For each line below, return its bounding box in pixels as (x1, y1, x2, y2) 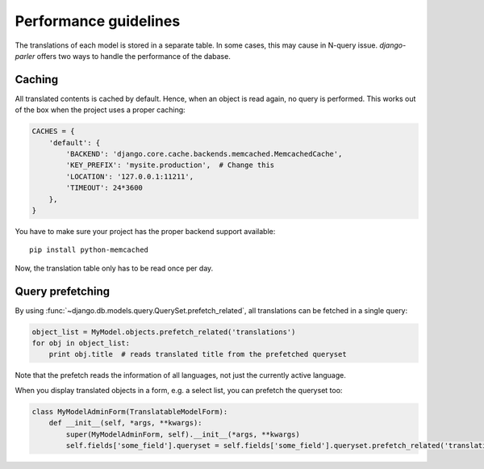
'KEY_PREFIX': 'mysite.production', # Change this (65, 161, 275, 170)
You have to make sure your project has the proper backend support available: (15, 226, 276, 236)
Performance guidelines (15, 12, 181, 30)
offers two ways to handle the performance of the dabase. (36, 51, 232, 61)
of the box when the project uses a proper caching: (15, 105, 186, 115)
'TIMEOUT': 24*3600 (65, 183, 143, 193)
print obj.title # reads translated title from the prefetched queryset (48, 350, 347, 359)
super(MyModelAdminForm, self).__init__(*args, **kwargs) (65, 429, 300, 439)
